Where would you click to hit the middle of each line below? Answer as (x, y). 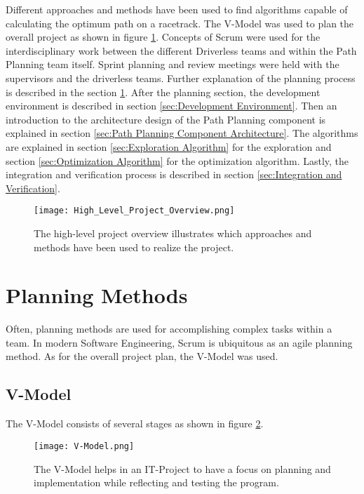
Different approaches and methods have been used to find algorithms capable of (177, 9)
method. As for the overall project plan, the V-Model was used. (142, 356)
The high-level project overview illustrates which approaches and (173, 233)
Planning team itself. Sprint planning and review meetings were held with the (173, 64)
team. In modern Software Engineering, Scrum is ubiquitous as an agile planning (179, 342)
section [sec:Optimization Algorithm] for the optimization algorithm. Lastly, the (177, 160)
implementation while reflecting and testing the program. (156, 482)
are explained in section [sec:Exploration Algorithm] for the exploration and (169, 146)
